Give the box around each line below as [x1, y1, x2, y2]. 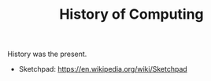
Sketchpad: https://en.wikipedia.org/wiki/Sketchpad [18, 65, 188, 74]
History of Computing [59, 5, 204, 23]
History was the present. [7, 49, 87, 59]
